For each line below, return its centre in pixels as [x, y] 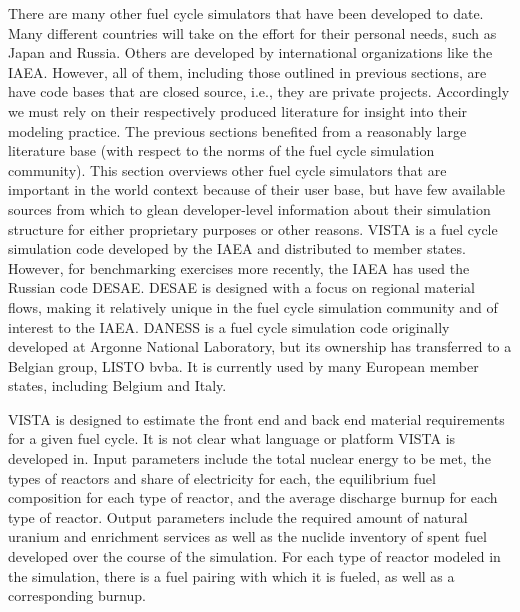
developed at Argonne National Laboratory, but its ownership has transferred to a [260, 346]
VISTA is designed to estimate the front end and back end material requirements [256, 418]
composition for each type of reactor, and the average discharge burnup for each [253, 497]
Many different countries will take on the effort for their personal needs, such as [252, 32]
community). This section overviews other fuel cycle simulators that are [227, 169]
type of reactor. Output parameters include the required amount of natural [238, 516]
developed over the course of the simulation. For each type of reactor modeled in [254, 556]
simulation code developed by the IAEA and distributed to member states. [237, 248]
